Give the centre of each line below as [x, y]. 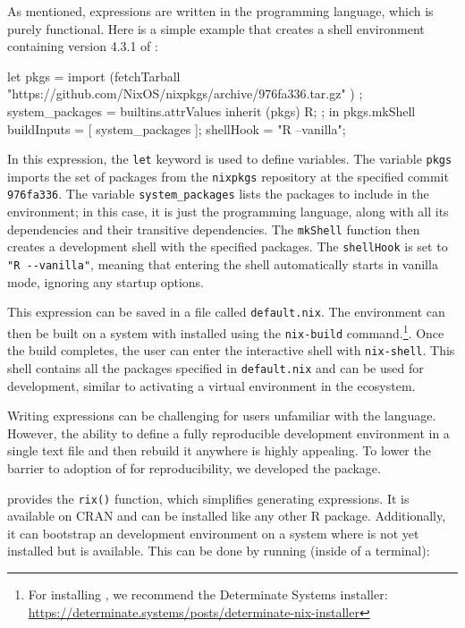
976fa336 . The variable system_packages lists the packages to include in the [218, 194]
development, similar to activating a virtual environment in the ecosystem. [211, 385]
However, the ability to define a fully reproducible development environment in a [228, 433]
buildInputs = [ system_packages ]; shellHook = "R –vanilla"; [177, 128]
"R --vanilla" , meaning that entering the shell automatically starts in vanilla [223, 264]
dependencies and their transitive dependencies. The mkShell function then [214, 229]
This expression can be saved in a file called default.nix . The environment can [226, 312]
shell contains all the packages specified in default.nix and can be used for [216, 367]
